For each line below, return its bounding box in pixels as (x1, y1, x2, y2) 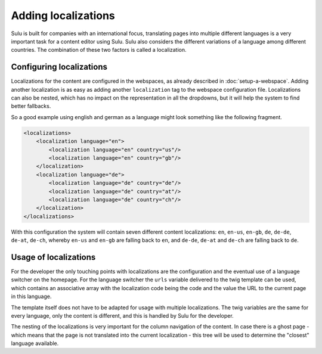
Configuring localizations (11, 62, 107, 72)
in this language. (11, 293, 52, 300)
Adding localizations (11, 9, 116, 22)
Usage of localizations (11, 252, 96, 262)
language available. (11, 340, 59, 347)
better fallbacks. (11, 103, 51, 110)
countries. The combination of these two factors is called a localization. (11, 46, 187, 54)
